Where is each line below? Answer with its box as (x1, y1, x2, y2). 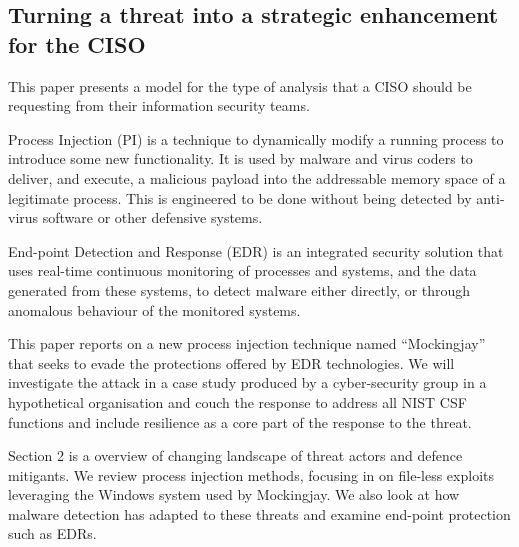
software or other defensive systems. (42, 207, 263, 228)
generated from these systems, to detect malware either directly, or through (8, 279, 471, 300)
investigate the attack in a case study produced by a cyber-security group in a (8, 372, 487, 393)
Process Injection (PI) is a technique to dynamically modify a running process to (8, 128, 504, 149)
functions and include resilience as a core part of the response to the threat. (8, 411, 472, 432)
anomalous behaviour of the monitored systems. (8, 299, 301, 320)
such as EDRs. (8, 523, 97, 544)
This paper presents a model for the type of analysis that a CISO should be (8, 75, 472, 96)
